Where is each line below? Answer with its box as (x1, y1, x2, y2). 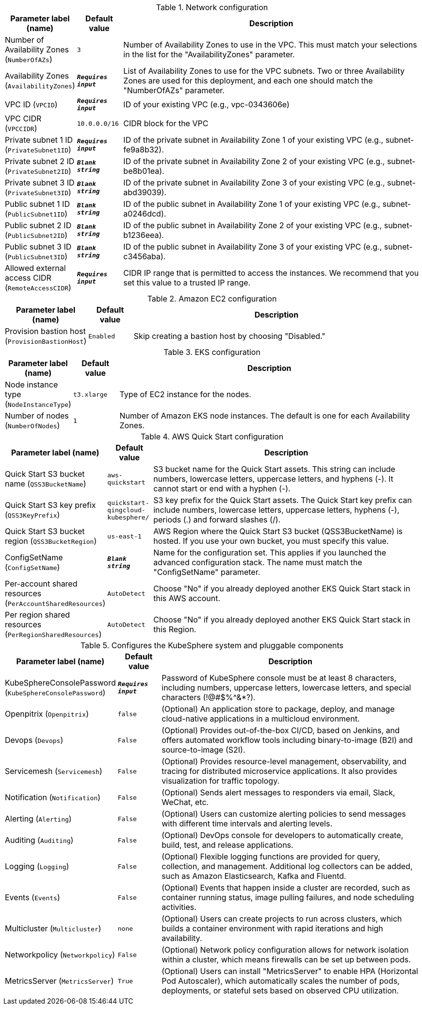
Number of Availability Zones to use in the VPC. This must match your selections (123, 40, 417, 50)
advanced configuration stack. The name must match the (153, 557, 362, 567)
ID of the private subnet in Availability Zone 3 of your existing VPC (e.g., (123, 178, 385, 187)
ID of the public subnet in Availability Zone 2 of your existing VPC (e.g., (123, 220, 382, 230)
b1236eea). (123, 230, 164, 240)
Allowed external (5, 263, 66, 273)
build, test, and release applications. (162, 840, 293, 850)
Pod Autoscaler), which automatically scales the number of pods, (162, 976, 400, 986)
